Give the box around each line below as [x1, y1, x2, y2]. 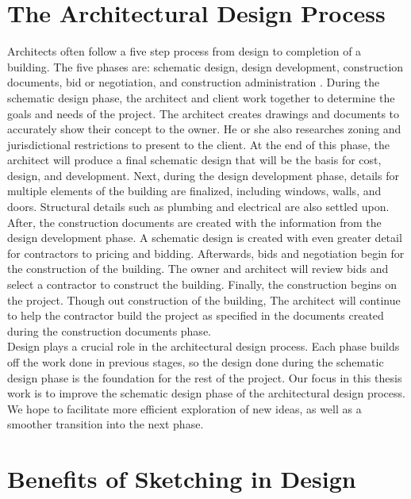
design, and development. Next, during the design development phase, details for [7, 167, 399, 183]
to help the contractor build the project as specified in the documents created [7, 307, 384, 324]
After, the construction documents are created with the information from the [7, 213, 382, 230]
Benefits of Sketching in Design [7, 463, 356, 495]
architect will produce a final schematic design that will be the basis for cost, [7, 152, 382, 168]
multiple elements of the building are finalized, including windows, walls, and [7, 182, 382, 199]
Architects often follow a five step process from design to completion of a [7, 43, 362, 59]
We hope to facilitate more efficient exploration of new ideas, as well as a [7, 400, 362, 416]
